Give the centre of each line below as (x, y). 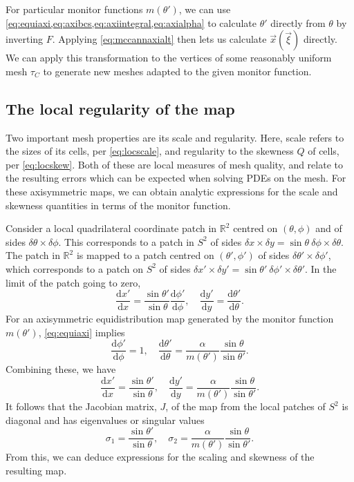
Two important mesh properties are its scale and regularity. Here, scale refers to (175, 137)
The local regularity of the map (120, 108)
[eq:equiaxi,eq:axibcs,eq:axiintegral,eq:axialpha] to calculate (131, 22)
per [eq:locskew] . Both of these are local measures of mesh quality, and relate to (174, 164)
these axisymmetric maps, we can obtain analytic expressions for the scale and (172, 191)
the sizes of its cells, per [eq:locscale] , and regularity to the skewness (150, 151)
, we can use (205, 9)
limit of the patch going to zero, (73, 282)
